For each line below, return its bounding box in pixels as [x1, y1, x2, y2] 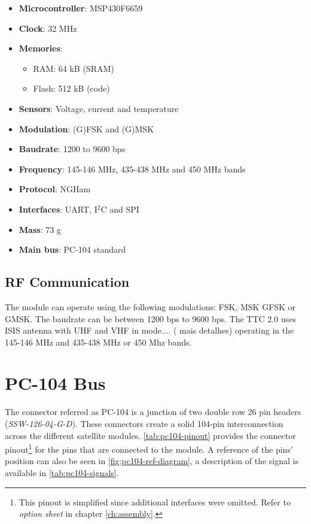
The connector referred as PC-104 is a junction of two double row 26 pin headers [5, 405, 301, 418]
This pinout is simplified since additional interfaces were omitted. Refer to [19, 495, 291, 508]
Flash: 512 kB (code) [33, 82, 110, 95]
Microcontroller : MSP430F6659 [19, 2, 143, 14]
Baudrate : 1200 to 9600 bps [19, 143, 126, 155]
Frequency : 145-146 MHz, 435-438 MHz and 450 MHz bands [19, 162, 246, 175]
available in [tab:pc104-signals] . [5, 467, 119, 479]
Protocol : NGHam [19, 183, 91, 195]
